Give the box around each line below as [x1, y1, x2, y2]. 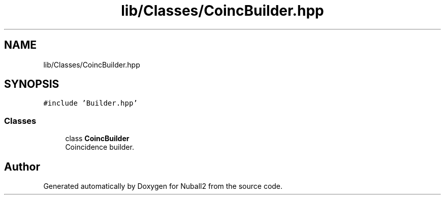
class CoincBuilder [65, 134, 130, 143]
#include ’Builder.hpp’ [43, 99, 138, 108]
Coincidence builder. [65, 143, 134, 152]
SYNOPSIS [4, 78, 59, 91]
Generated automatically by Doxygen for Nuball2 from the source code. [43, 182, 283, 191]
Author [4, 160, 40, 173]
